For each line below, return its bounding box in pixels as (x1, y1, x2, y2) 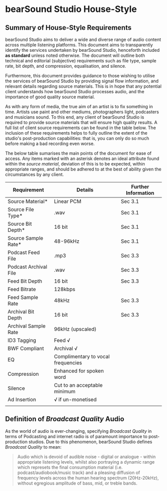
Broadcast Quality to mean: (5, 444, 62, 450)
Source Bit (7, 220, 32, 227)
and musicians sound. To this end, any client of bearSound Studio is (5, 114, 144, 120)
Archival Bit (7, 308, 34, 315)
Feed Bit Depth (7, 278, 42, 285)
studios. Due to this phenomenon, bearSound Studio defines (28, 439, 153, 445)
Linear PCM (54, 198, 82, 205)
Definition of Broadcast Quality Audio (5, 415, 124, 423)
